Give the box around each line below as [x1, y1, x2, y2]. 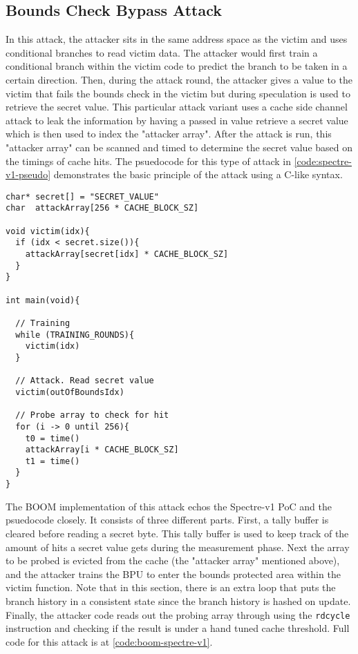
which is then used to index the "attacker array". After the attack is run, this [6, 126, 332, 141]
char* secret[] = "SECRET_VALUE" [6, 191, 159, 202]
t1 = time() [25, 456, 80, 466]
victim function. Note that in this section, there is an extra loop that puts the [6, 580, 336, 595]
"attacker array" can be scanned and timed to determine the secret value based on [6, 140, 353, 154]
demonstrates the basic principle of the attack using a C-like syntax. [53, 167, 343, 182]
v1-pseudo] [6, 167, 51, 182]
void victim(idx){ [6, 226, 90, 236]
